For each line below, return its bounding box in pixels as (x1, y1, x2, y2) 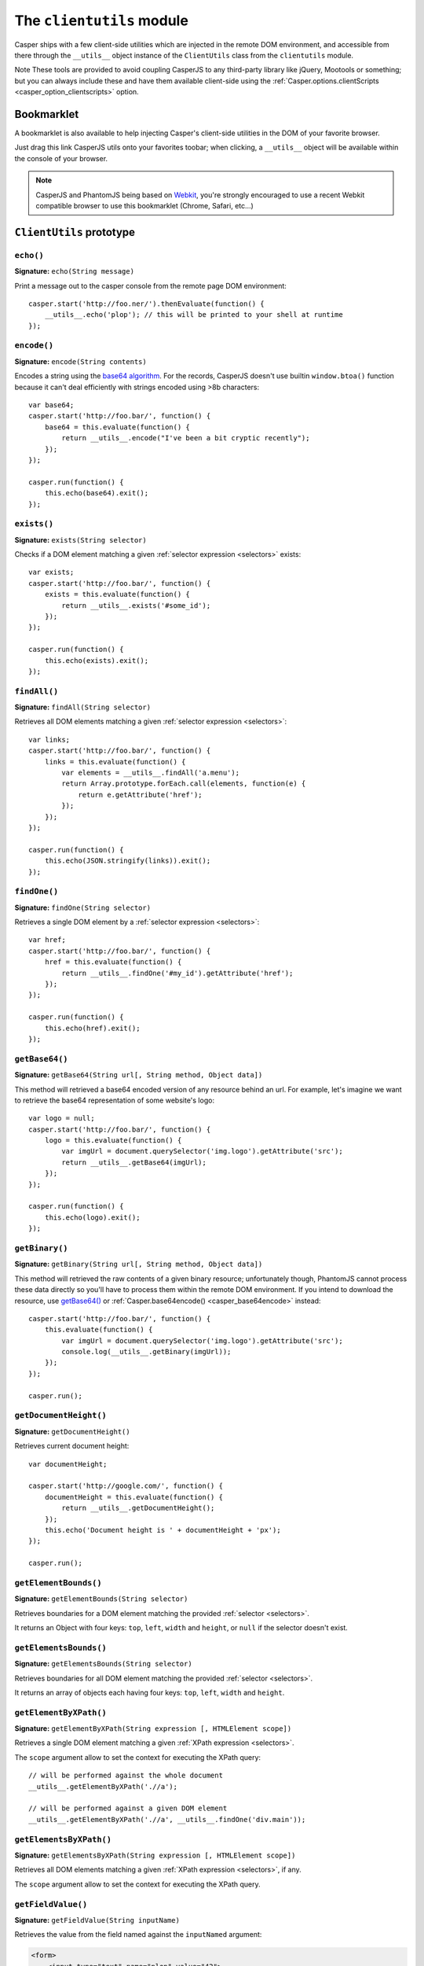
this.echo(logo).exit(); (44, 1213, 141, 1222)
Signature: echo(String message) (14, 267, 135, 276)
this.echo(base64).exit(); (44, 488, 149, 498)
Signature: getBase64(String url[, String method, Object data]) (14, 1070, 263, 1080)
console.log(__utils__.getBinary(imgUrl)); (61, 1347, 232, 1357)
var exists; (28, 568, 75, 577)
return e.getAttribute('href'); (78, 790, 203, 799)
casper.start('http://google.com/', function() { (28, 1482, 224, 1490)
